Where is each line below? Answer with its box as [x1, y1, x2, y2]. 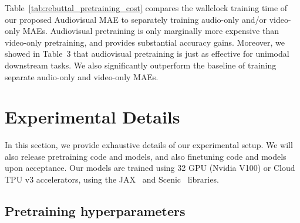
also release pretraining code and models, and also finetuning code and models [5, 150, 286, 162]
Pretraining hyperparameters [5, 202, 186, 220]
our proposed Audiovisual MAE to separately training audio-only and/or [5, 13, 267, 25]
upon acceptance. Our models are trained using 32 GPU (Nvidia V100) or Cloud [5, 162, 295, 174]
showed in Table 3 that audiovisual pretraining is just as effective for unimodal [5, 47, 289, 60]
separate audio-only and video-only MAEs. [5, 70, 159, 83]
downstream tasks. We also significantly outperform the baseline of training [5, 59, 277, 71]
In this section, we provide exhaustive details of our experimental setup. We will [5, 139, 293, 151]
